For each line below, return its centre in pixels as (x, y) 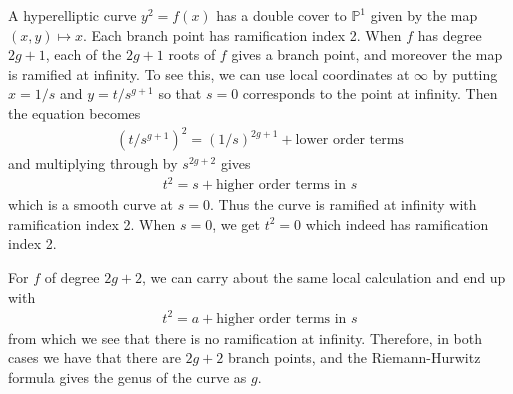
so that (180, 93)
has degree (449, 34)
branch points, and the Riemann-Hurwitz (354, 357)
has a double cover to (281, 15)
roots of (192, 54)
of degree (72, 277)
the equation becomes (74, 112)
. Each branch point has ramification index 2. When (242, 34)
